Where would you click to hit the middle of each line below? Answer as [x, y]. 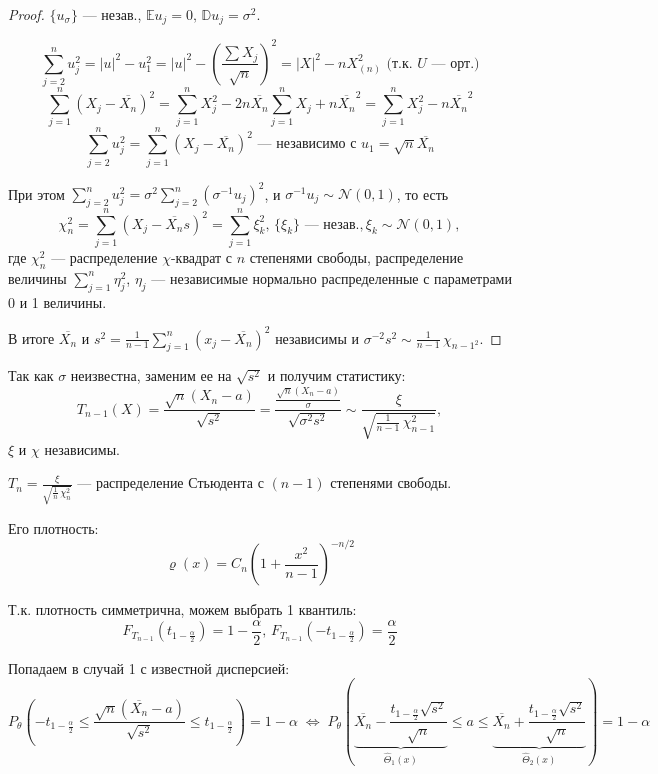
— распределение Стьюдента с [170, 482]
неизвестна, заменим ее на [151, 375]
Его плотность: [53, 527]
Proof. [26, 14]
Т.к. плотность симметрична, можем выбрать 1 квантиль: [182, 609]
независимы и [317, 337]
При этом [36, 193]
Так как [31, 375]
